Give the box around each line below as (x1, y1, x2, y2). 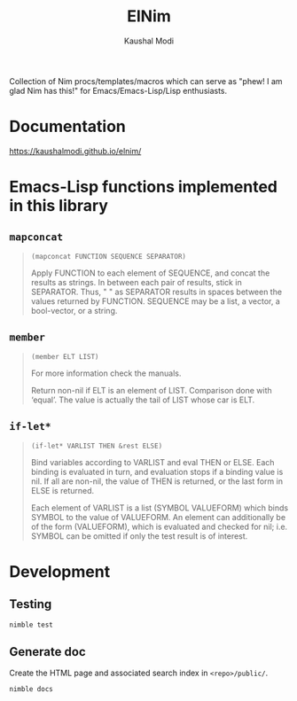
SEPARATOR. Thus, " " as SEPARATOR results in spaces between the (30, 286, 282, 297)
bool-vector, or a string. (30, 305, 118, 315)
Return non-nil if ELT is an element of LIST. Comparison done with (30, 385, 272, 395)
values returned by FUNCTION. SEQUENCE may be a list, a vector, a (30, 295, 281, 307)
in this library (9, 196, 109, 216)
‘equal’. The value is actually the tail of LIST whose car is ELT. (30, 394, 255, 405)
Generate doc (9, 644, 86, 659)
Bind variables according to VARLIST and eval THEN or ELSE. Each (30, 456, 275, 467)
